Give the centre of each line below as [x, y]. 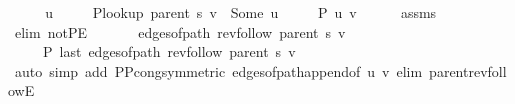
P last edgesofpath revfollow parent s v [169, 51]
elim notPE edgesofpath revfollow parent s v [180, 31]
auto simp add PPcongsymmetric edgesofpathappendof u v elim [218, 70]
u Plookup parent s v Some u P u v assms [241, 12]
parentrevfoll [468, 70]
